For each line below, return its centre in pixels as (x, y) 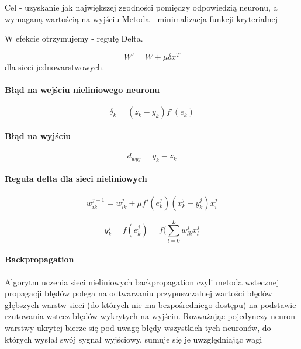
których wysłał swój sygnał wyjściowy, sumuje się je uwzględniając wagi (134, 339)
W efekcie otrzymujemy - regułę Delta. (74, 38)
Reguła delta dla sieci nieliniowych (76, 179)
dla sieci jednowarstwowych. (55, 66)
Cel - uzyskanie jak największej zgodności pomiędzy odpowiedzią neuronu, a (141, 7)
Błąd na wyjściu (38, 135)
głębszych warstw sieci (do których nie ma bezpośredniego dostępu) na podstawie (150, 304)
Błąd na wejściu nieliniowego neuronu (82, 90)
